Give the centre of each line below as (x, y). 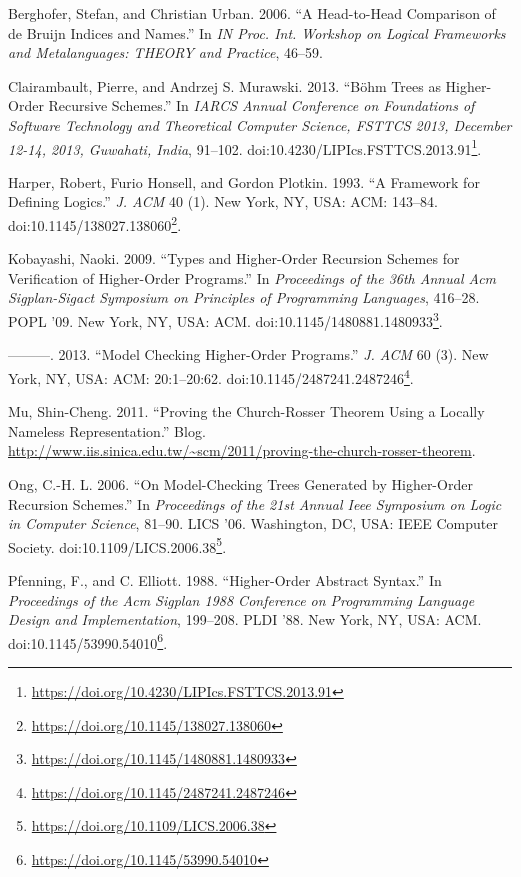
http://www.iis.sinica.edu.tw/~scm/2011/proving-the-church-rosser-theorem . (242, 450)
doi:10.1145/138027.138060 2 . (95, 223)
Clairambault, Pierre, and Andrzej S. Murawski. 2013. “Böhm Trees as (224, 85)
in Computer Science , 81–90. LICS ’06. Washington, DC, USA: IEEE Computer (253, 523)
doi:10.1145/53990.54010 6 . (88, 641)
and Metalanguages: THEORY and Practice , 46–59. (165, 52)
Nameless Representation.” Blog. (107, 430)
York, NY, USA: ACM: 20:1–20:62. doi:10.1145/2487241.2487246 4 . (211, 376)
